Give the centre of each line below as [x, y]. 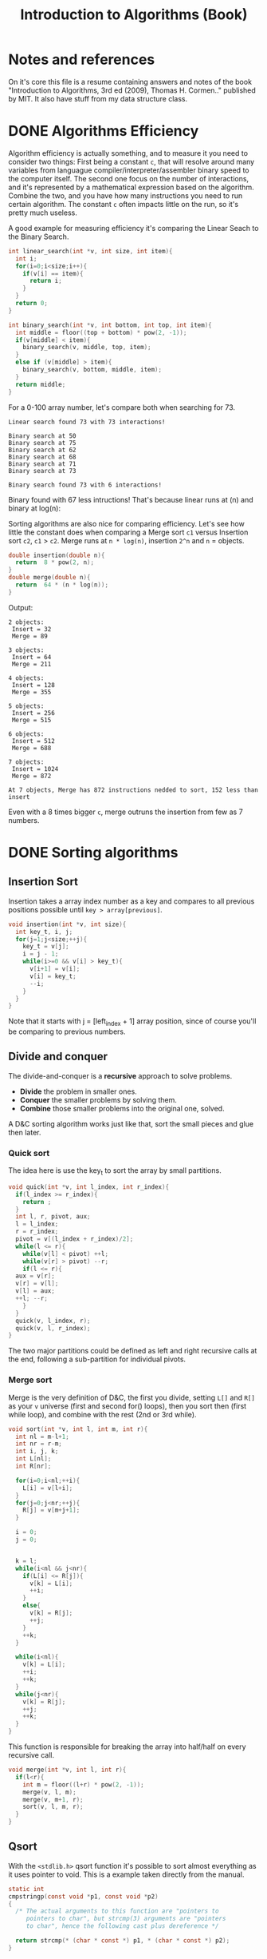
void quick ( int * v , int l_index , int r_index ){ [89, 1187]
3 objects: [26, 650]
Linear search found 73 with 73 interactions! [87, 422]
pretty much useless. [43, 213]
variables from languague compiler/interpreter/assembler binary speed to [129, 170]
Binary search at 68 [43, 457]
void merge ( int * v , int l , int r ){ [67, 1770]
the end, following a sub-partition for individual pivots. [97, 1359]
